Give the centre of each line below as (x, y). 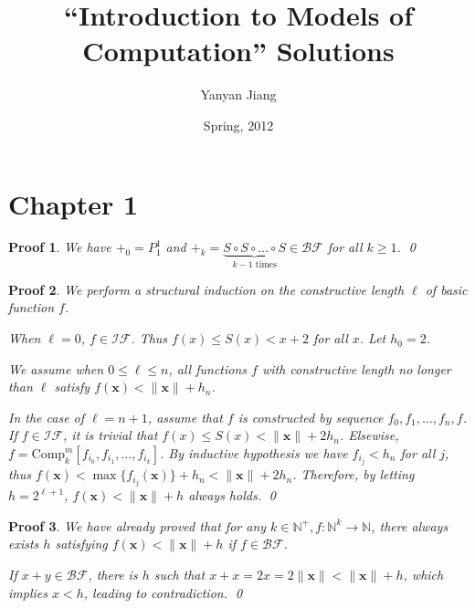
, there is (113, 574)
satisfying (81, 544)
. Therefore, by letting (354, 474)
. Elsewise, (369, 435)
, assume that (185, 417)
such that (179, 574)
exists (24, 544)
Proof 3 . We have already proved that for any (137, 525)
